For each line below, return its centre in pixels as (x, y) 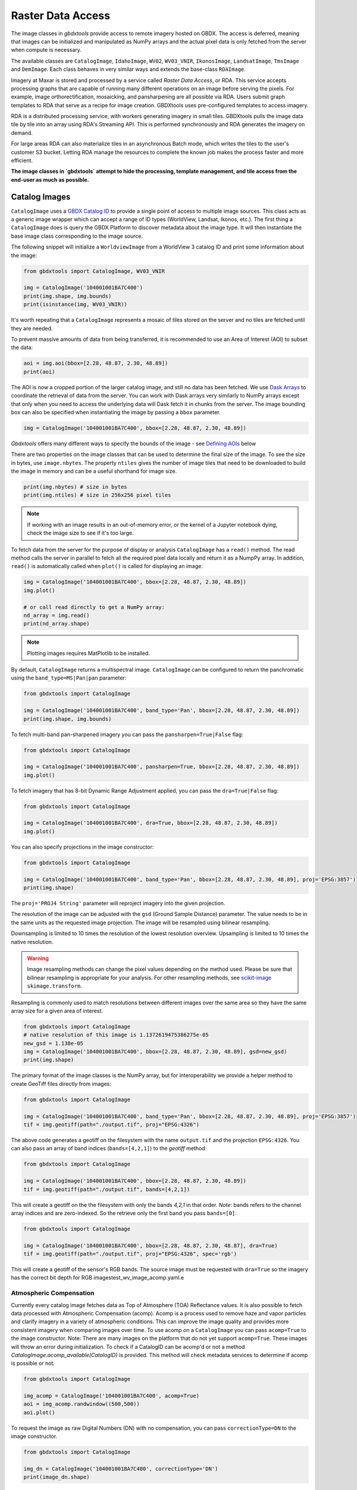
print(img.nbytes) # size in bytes (75, 487)
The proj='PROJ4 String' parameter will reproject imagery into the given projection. (118, 903)
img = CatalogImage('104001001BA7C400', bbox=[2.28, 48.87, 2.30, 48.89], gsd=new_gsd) (155, 1052)
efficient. (22, 160)
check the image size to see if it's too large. (80, 533)
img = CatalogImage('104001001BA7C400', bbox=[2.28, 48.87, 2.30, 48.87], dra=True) (151, 1245)
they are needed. (32, 328)
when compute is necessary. (46, 50)
